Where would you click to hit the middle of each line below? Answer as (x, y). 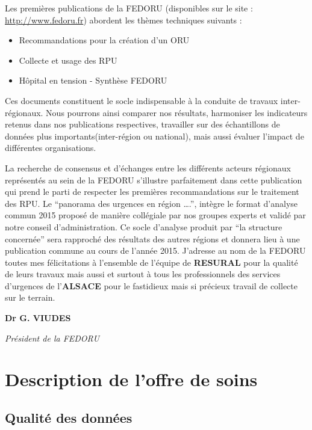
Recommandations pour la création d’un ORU (104, 40)
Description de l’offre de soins (131, 379)
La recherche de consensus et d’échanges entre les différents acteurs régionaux (148, 167)
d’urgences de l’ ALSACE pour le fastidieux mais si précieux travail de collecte (151, 285)
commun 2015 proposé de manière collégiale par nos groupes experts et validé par (155, 215)
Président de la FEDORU (52, 338)
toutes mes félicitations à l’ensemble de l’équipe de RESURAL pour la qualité (151, 262)
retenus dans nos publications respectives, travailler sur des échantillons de (142, 124)
